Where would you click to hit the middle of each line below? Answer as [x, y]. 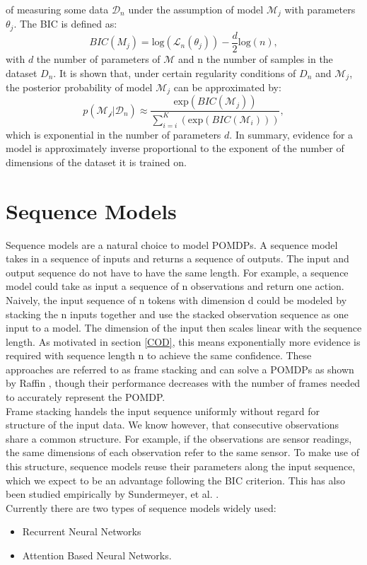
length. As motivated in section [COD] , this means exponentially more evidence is [183, 341]
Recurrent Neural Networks [82, 531]
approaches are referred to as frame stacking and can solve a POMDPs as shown [180, 369]
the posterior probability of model [79, 87]
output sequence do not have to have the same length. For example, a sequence [177, 272]
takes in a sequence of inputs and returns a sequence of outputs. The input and [177, 258]
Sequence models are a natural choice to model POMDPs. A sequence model [172, 244]
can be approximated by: [227, 87]
